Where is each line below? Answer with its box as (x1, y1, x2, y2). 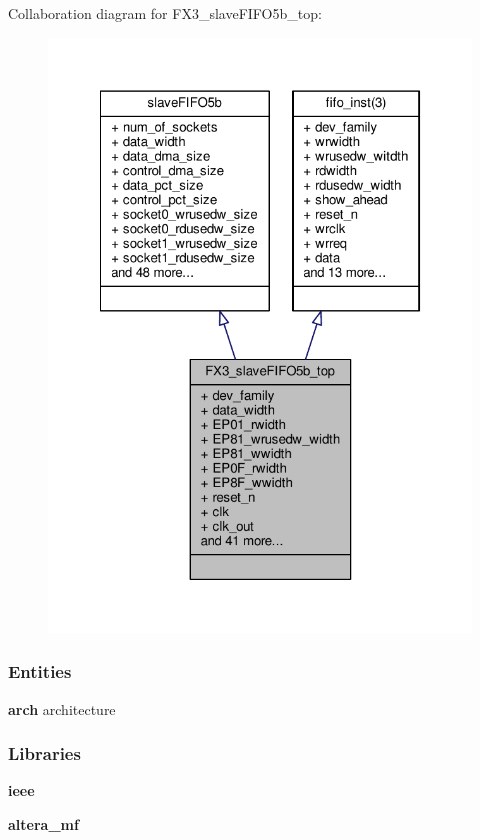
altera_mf (8, 814, 79, 835)
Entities (8, 659, 72, 684)
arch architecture (8, 698, 116, 719)
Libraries (8, 741, 81, 766)
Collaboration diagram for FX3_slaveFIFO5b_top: (8, 3, 322, 23)
